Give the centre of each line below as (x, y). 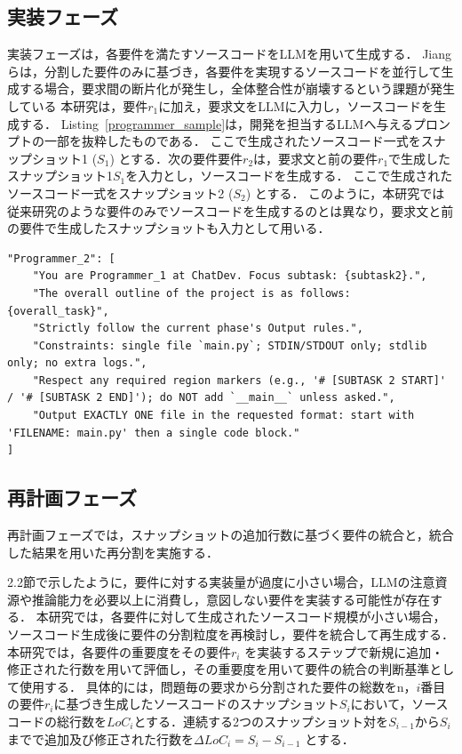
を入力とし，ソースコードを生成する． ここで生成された (289, 176)
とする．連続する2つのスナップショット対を (261, 721)
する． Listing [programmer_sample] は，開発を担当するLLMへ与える (216, 123)
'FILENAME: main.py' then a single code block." (154, 433)
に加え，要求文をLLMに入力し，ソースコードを (296, 105)
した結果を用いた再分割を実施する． (113, 552)
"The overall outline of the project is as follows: (191, 293)
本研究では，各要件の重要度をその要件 (119, 651)
